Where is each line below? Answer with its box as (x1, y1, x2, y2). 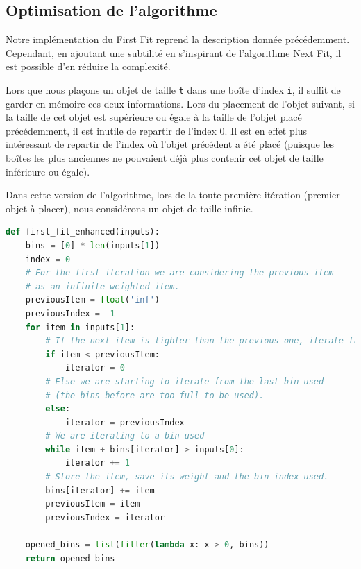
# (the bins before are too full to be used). (45, 390, 265, 400)
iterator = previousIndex (65, 417, 185, 427)
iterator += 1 (65, 458, 131, 468)
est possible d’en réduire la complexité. (6, 59, 171, 74)
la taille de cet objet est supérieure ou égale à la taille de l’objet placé (6, 110, 302, 124)
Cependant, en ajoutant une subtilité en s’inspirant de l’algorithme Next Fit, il (6, 45, 342, 60)
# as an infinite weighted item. (25, 281, 180, 291)
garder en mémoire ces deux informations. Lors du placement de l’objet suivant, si (6, 96, 355, 110)
